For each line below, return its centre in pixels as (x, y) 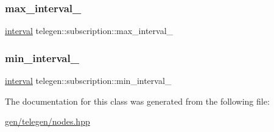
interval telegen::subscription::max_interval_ (89, 31)
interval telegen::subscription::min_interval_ (88, 81)
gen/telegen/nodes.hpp (47, 121)
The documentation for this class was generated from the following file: (137, 101)
